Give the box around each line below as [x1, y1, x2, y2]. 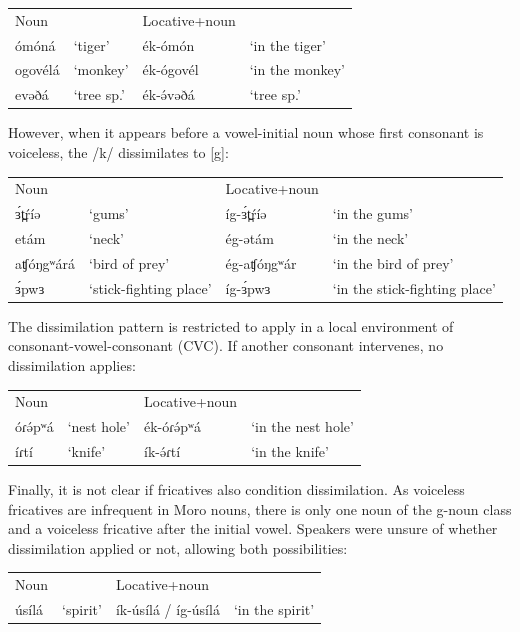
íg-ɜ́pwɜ [225, 277, 271, 298]
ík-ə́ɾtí [143, 441, 181, 461]
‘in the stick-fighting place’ [332, 277, 496, 298]
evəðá [15, 84, 49, 105]
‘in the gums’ [332, 203, 413, 224]
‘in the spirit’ [233, 599, 315, 620]
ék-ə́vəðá [142, 84, 195, 105]
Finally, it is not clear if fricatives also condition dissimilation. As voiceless [8, 479, 465, 500]
